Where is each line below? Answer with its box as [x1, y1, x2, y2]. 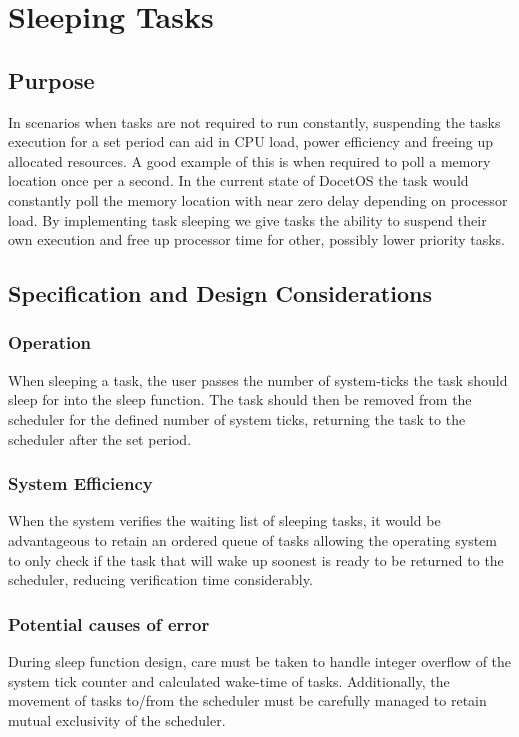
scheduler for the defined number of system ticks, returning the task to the [8, 408, 466, 429]
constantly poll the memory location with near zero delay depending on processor [8, 189, 508, 210]
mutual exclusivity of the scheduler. [8, 709, 226, 730]
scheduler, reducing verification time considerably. [8, 569, 313, 590]
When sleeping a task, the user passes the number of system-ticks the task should [8, 369, 508, 390]
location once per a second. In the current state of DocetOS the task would [8, 170, 469, 191]
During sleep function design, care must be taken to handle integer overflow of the [8, 650, 512, 671]
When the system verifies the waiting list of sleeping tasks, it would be [8, 510, 441, 531]
